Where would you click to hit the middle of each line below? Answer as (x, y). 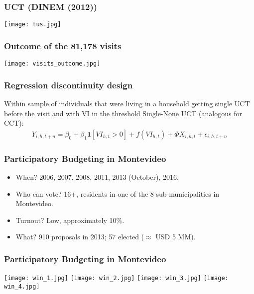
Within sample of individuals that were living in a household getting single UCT (127, 103)
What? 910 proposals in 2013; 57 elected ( (80, 237)
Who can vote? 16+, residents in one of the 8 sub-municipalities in (118, 193)
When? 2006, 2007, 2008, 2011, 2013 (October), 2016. (97, 177)
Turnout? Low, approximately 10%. (70, 220)
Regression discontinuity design (68, 85)
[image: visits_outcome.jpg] (52, 64)
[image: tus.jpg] (33, 25)
